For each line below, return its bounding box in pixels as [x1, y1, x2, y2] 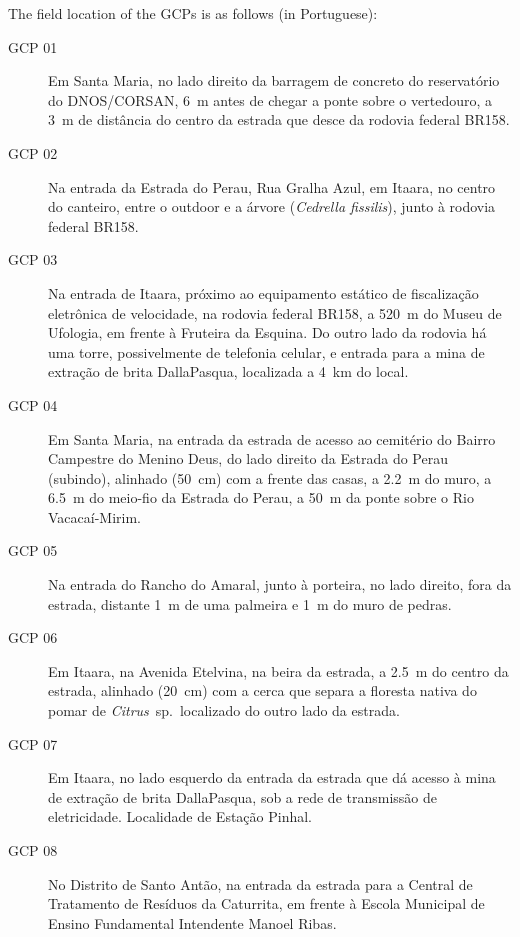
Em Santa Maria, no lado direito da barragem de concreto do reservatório [48, 70, 500, 91]
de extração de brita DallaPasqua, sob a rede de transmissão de [48, 786, 438, 807]
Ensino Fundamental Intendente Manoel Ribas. [48, 912, 337, 933]
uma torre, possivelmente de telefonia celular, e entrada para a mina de [48, 341, 485, 362]
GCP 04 [8, 394, 58, 415]
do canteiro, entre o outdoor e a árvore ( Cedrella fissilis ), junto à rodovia [48, 196, 496, 217]
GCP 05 [8, 540, 58, 561]
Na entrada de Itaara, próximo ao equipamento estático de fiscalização [48, 282, 479, 303]
